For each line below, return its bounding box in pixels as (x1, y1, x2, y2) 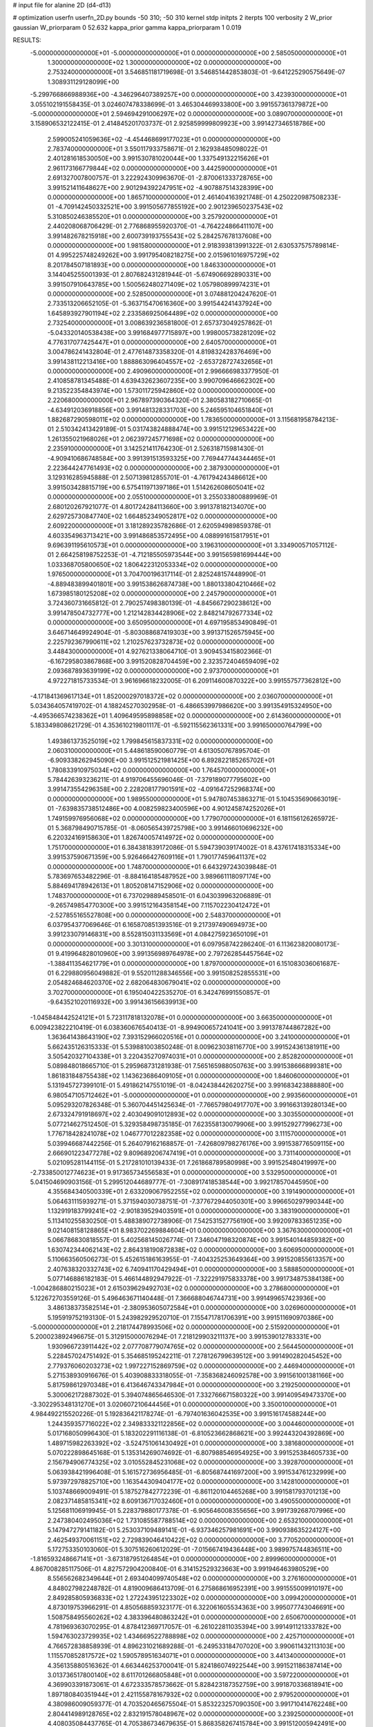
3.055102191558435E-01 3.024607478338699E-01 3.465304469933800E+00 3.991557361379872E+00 (30, 100, 328, 108)
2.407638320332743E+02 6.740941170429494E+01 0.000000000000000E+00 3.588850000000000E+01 (47, 1265, 355, 1273)
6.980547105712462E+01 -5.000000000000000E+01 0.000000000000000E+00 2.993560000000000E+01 (47, 1091, 358, 1099)
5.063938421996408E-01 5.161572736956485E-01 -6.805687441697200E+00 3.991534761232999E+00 (47, 1468, 347, 1476)
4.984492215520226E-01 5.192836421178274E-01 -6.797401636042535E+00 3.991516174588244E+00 (30, 1410, 327, 1418)
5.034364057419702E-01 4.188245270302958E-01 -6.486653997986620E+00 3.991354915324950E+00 (30, 702, 332, 710)
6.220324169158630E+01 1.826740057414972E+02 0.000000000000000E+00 (47, 833, 274, 842)
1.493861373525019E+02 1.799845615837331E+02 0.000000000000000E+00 (47, 736, 273, 745)
